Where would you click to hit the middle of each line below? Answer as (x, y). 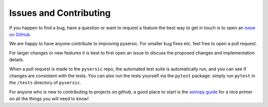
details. (17, 60)
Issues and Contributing (60, 13)
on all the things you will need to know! (49, 99)
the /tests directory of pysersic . (45, 83)
